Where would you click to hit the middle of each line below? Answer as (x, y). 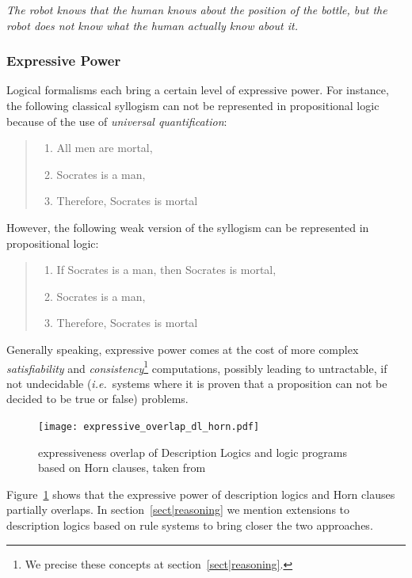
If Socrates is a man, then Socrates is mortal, (166, 270)
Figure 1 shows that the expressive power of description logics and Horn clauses (201, 494)
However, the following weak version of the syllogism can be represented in (188, 227)
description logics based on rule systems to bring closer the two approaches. (190, 525)
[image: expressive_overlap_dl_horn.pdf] (149, 426)
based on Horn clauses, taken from (122, 468)
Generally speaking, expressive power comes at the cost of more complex (183, 349)
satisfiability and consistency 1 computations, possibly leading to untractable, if (197, 367)
